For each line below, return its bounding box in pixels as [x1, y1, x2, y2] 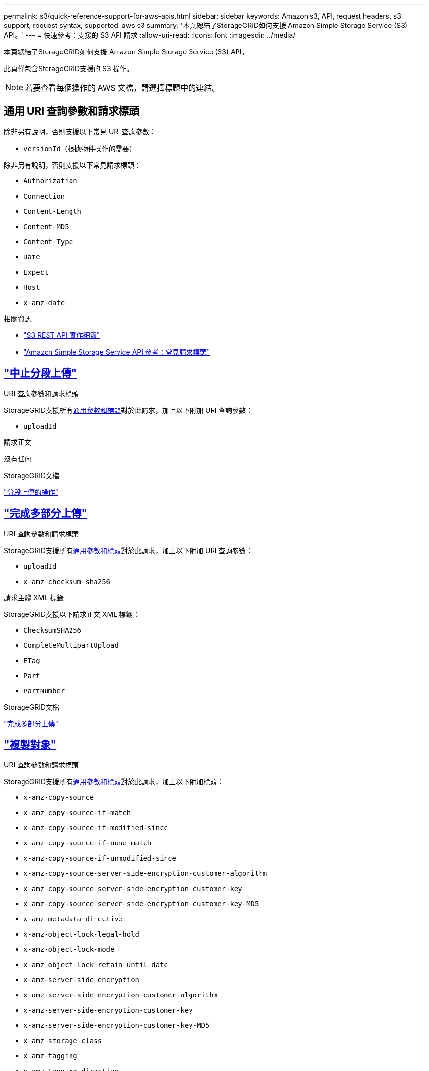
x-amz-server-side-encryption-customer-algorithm [24, 991, 218, 999]
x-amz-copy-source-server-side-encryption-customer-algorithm [24, 869, 267, 878]
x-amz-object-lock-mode [24, 945, 115, 954]
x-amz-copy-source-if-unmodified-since [24, 854, 176, 863]
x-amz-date [24, 298, 65, 306]
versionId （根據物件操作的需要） [24, 144, 136, 153]
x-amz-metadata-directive [24, 915, 123, 923]
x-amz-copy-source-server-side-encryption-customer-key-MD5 [24, 900, 259, 908]
